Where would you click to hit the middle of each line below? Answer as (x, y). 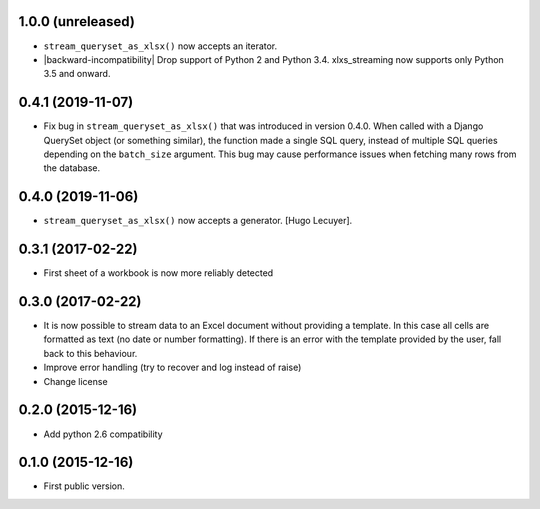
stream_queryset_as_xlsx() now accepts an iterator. (160, 46)
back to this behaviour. (90, 353)
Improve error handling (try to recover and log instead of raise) (172, 367)
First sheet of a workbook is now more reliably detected (158, 273)
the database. (72, 168)
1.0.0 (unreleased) (76, 21)
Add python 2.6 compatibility (103, 434)
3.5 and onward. (77, 74)
